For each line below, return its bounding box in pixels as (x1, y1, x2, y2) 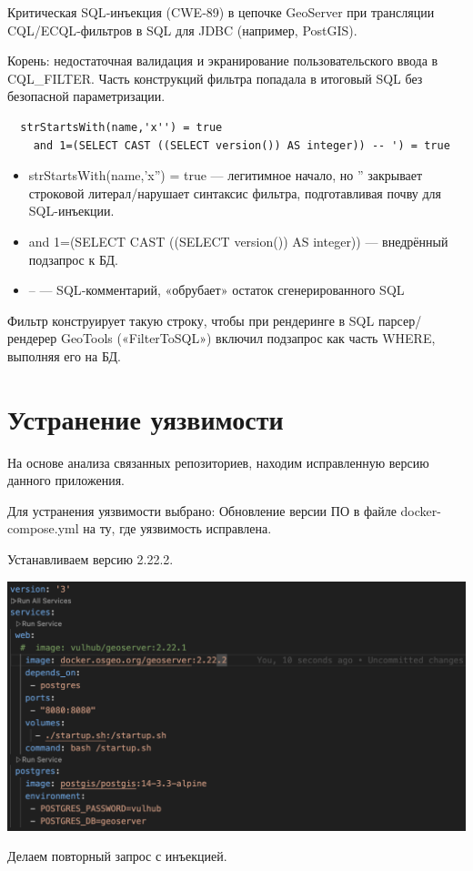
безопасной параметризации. (7, 86, 166, 106)
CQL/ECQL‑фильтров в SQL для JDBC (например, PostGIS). (7, 20, 357, 39)
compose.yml (7, 519, 79, 538)
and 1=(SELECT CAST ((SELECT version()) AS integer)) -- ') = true (33, 138, 450, 152)
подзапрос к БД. (28, 249, 118, 268)
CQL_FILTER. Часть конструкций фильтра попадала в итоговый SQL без (7, 68, 423, 87)
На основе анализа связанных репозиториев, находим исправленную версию (7, 452, 429, 471)
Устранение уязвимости (7, 400, 284, 437)
